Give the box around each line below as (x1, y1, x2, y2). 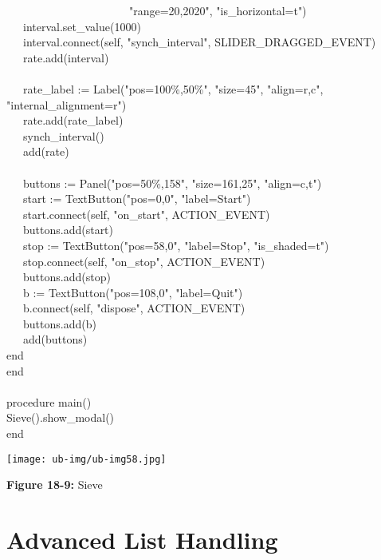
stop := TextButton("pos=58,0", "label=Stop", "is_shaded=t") (22, 236, 329, 253)
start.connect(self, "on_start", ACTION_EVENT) (22, 205, 270, 222)
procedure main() (6, 393, 92, 410)
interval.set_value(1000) (22, 18, 141, 34)
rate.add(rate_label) (22, 112, 124, 129)
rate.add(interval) (22, 49, 109, 66)
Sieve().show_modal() (6, 409, 115, 426)
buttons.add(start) (22, 221, 114, 238)
